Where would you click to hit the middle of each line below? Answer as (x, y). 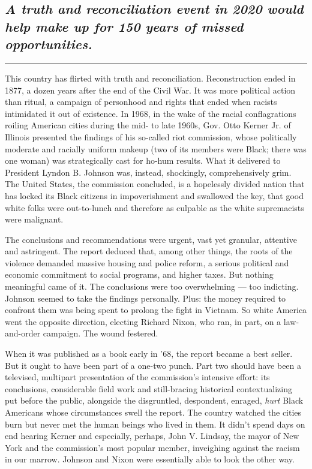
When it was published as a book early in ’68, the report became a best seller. (149, 354)
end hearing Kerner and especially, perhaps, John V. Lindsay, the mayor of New (152, 436)
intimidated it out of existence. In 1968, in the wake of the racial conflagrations (151, 113)
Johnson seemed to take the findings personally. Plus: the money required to (145, 298)
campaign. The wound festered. (100, 333)
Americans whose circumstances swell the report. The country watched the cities (153, 412)
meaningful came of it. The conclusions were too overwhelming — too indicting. (152, 286)
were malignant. (34, 219)
